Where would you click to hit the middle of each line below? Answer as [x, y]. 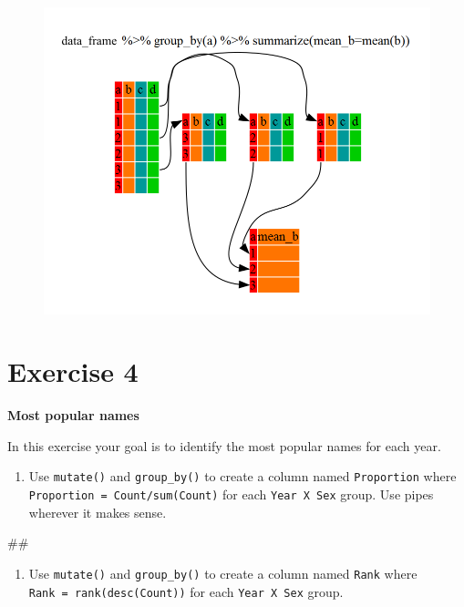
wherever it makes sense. [98, 512]
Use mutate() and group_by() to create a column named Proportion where [242, 476]
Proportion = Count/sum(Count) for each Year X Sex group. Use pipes [231, 494]
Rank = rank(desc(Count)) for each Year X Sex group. [186, 591]
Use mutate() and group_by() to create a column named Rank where [223, 573]
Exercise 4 [73, 371]
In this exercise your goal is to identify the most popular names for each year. [224, 445]
